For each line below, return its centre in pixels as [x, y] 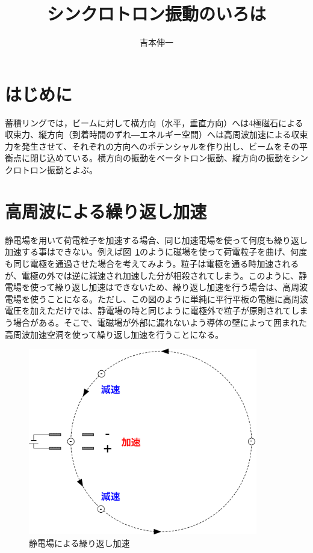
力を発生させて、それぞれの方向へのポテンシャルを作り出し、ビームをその [152, 146]
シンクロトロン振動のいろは [156, 14]
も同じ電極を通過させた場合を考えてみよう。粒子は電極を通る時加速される [152, 263]
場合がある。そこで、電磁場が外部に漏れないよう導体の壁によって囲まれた [160, 322]
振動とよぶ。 [72, 170]
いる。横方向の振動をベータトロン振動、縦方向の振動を [181, 158]
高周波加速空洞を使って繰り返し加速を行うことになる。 [114, 334]
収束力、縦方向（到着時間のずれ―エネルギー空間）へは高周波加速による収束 [156, 134]
